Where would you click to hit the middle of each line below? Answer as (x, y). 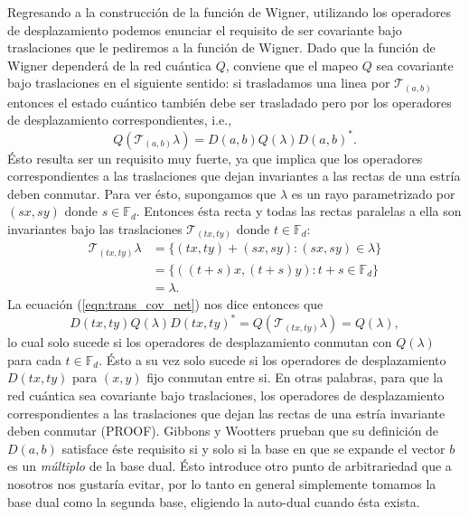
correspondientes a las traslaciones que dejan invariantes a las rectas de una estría (234, 176)
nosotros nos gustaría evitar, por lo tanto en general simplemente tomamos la (222, 483)
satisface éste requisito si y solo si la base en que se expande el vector (253, 448)
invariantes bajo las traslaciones (95, 228)
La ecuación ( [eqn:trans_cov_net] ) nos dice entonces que (165, 304)
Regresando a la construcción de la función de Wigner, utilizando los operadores (230, 12)
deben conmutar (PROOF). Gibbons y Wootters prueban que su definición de (223, 431)
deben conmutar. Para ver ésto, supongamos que (142, 193)
